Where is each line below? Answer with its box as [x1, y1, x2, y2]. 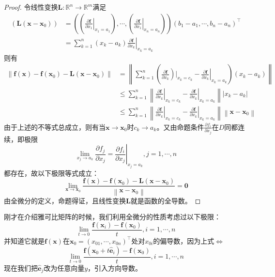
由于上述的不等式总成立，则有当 [4, 122, 106, 132]
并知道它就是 [4, 235, 45, 246]
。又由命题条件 [156, 122, 204, 132]
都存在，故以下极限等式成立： [4, 168, 99, 178]
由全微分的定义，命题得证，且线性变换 [4, 195, 126, 205]
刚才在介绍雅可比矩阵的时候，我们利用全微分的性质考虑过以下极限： [4, 212, 221, 222]
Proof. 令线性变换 [4, 2, 58, 12]
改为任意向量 [44, 262, 85, 273]
